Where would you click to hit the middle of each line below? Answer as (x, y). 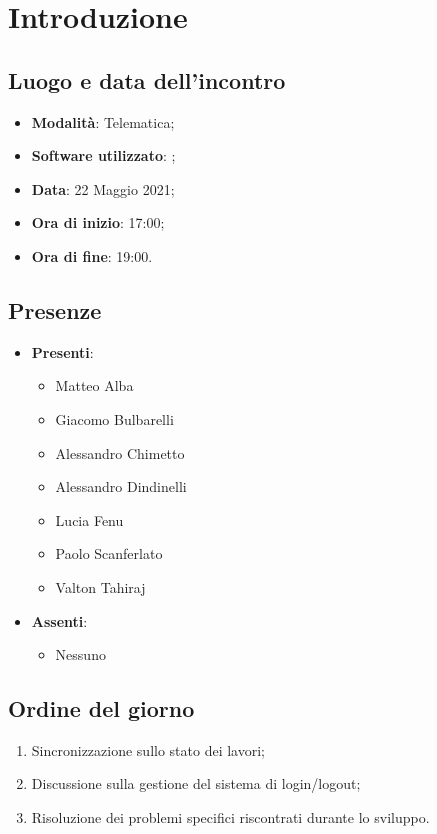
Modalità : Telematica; (103, 121)
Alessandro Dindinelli (121, 486)
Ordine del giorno (101, 708)
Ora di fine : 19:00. (92, 255)
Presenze (55, 309)
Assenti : (59, 620)
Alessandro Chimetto (120, 452)
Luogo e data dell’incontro (147, 79)
